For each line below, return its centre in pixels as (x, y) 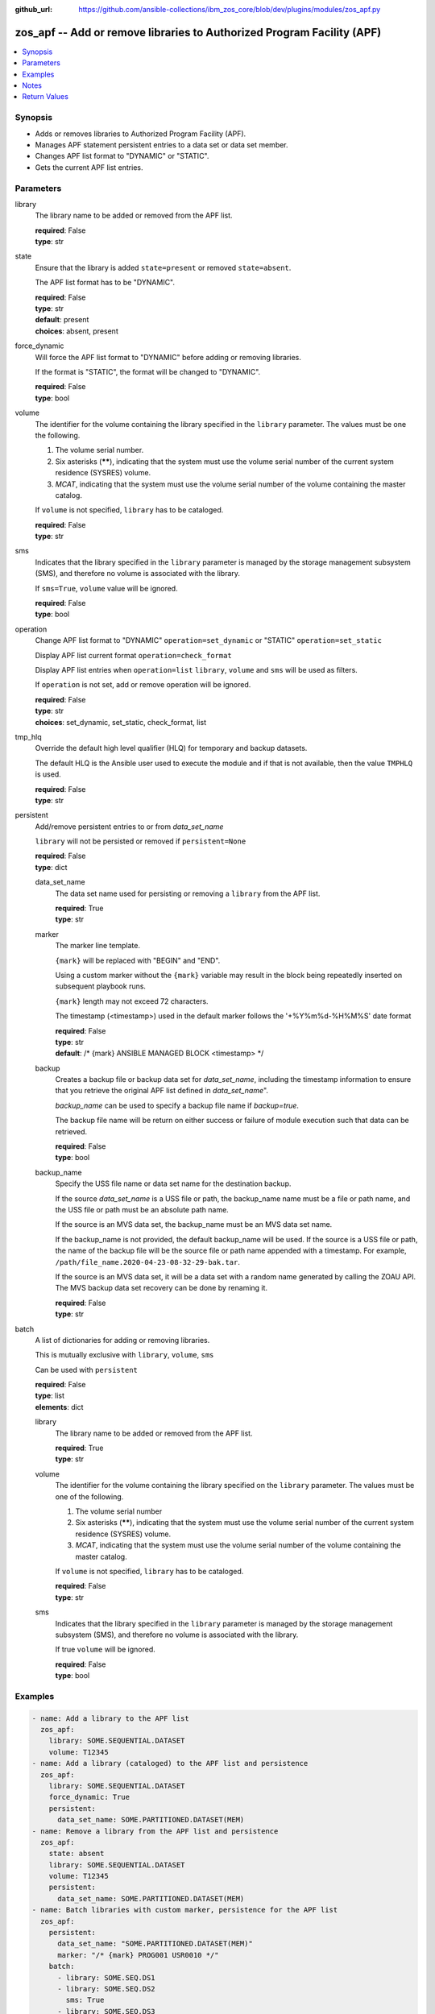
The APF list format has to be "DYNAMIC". (105, 283)
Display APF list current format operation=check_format (134, 655)
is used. (48, 774)
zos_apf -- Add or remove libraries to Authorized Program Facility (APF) (198, 32)
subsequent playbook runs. (101, 986)
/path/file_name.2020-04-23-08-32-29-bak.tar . (148, 1262)
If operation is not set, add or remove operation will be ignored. (143, 685)
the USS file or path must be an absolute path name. (142, 1210)
